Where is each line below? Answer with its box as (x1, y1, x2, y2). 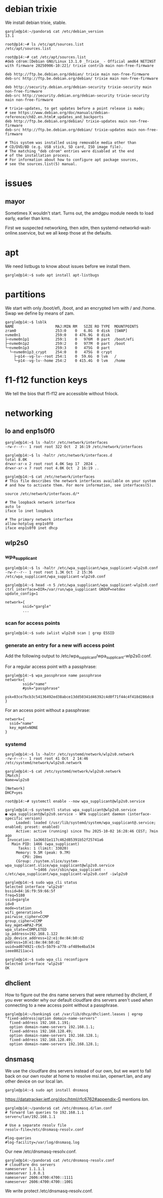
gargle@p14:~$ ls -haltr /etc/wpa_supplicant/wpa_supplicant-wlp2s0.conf (5, 565, 159, 570)
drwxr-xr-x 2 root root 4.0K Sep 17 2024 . (5, 461, 97, 466)
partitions (5, 289, 46, 300)
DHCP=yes (5, 791, 23, 795)
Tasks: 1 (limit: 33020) (18, 846, 69, 851)
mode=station (5, 906, 32, 911)
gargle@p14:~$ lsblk (5, 320, 47, 324)
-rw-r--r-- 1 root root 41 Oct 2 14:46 (5, 756, 89, 761)
